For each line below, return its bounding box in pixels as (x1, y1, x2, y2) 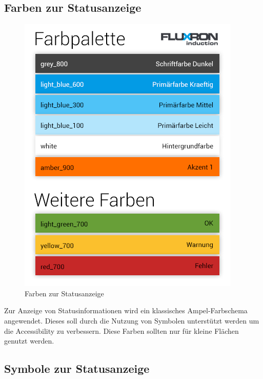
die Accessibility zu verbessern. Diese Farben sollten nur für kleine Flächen (4, 325, 239, 336)
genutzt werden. (4, 335, 54, 346)
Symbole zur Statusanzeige (4, 361, 150, 376)
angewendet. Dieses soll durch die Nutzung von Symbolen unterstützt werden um (4, 315, 259, 326)
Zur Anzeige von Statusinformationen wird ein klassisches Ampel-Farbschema (4, 305, 248, 316)
